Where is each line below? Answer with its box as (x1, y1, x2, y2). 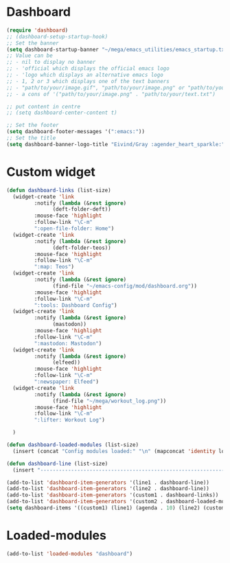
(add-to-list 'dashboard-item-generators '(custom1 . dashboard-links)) (6, 492, 219, 498)
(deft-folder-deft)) (52, 206, 111, 213)
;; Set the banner (6, 39, 59, 47)
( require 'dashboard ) (6, 27, 69, 34)
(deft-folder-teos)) (52, 244, 111, 251)
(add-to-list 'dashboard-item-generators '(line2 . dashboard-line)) (6, 485, 210, 492)
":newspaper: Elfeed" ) (34, 378, 99, 385)
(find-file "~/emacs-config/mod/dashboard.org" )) (52, 282, 197, 289)
